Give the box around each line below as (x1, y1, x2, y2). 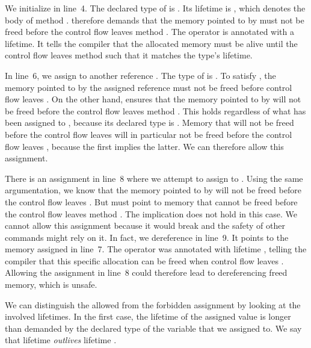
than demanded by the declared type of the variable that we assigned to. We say (5, 322, 302, 334)
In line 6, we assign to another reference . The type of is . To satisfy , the (5, 69, 276, 81)
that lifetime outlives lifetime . (5, 334, 117, 346)
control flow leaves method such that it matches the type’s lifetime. (5, 49, 253, 61)
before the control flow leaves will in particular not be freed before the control (5, 128, 292, 140)
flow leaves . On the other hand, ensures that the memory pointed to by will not (5, 93, 301, 105)
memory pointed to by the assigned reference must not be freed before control (5, 81, 292, 93)
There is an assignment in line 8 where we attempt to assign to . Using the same (5, 172, 303, 184)
